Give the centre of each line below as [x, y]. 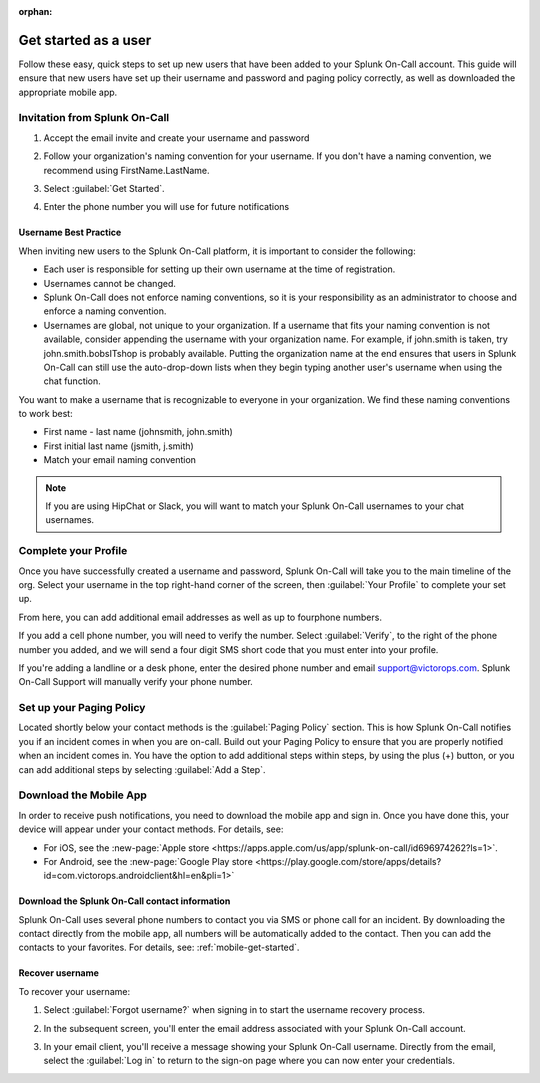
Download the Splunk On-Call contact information [124, 901]
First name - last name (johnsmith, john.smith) [138, 432]
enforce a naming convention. [105, 311]
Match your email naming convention [120, 460]
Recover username [59, 973]
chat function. [72, 381]
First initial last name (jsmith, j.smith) [118, 446]
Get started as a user [85, 40]
